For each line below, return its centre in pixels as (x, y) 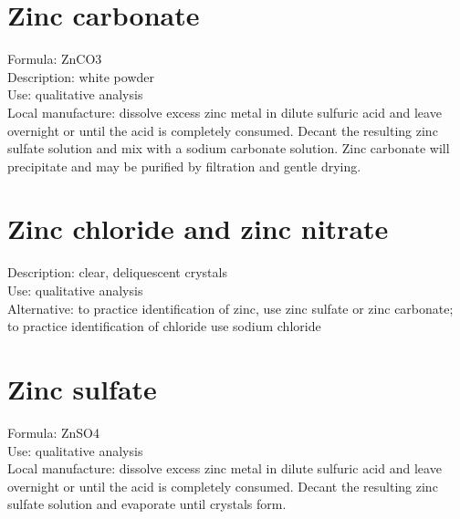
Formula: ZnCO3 (55, 59)
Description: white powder (81, 76)
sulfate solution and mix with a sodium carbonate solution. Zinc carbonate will (229, 148)
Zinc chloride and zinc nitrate (198, 228)
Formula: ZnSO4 (53, 432)
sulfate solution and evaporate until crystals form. (147, 504)
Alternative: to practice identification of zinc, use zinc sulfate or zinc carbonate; (230, 308)
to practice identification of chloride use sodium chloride (164, 326)
